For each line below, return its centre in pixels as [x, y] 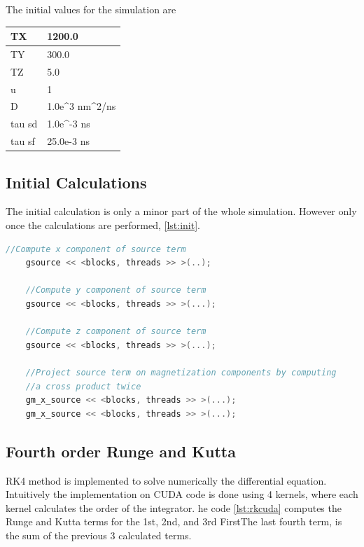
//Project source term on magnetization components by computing [181, 372]
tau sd [24, 124]
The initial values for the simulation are [91, 9]
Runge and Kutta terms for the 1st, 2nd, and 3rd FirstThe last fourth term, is [174, 521]
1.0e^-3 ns [69, 124]
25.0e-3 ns [68, 141]
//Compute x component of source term [96, 249]
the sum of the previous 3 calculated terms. [99, 535]
